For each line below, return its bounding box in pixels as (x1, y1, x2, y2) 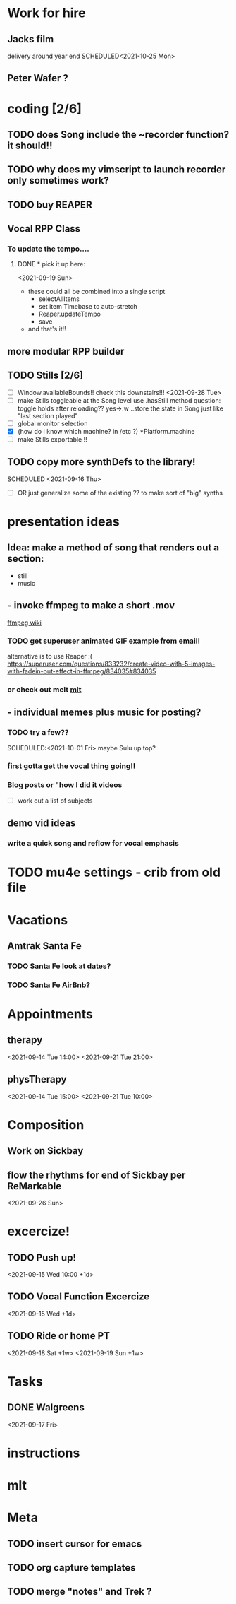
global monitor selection (17, 419, 88, 427)
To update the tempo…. (7, 244, 89, 254)
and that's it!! (27, 325, 67, 334)
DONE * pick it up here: (17, 260, 86, 269)
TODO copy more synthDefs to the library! (7, 456, 196, 468)
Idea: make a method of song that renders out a (7, 542, 220, 554)
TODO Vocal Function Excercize (7, 1291, 150, 1303)
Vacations (7, 912, 68, 928)
